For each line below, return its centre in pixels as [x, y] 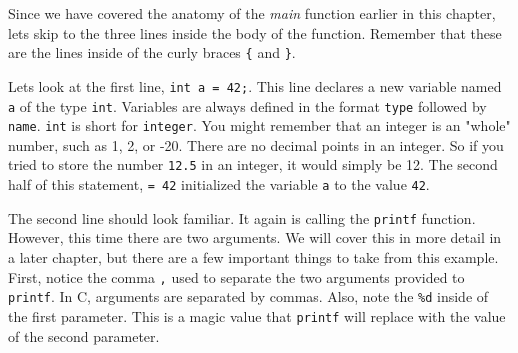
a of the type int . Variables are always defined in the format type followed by [247, 105]
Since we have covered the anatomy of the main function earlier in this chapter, [252, 13]
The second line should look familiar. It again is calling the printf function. [242, 217]
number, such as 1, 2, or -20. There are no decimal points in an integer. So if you [256, 144]
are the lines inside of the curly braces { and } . [152, 52]
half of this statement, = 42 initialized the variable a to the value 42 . [219, 184]
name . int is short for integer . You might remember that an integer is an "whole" [259, 125]
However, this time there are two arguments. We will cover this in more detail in [255, 237]
